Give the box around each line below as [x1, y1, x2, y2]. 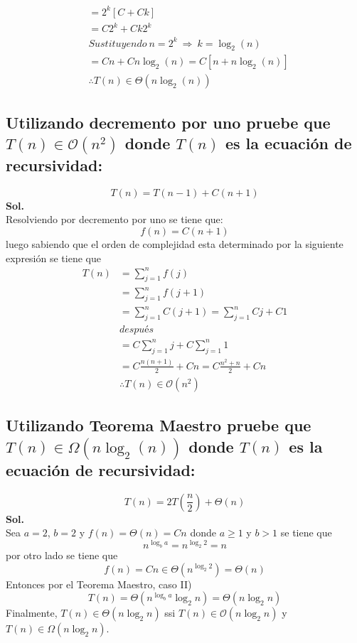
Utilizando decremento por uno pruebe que [6, 111, 331, 133]
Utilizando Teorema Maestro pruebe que [6, 414, 311, 436]
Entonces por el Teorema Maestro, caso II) [6, 576, 192, 591]
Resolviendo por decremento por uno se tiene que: [6, 212, 223, 227]
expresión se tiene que [6, 250, 101, 265]
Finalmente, [6, 605, 58, 620]
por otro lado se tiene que [6, 548, 118, 563]
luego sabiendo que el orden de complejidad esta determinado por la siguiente [6, 236, 343, 251]
